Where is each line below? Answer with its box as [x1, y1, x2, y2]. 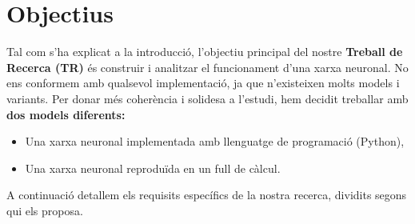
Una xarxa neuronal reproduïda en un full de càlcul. [25, 159, 281, 176]
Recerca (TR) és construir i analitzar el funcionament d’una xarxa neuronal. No [6, 58, 409, 75]
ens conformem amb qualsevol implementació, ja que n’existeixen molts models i [6, 74, 400, 91]
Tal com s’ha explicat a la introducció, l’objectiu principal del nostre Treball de [6, 43, 403, 60]
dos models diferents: [6, 106, 126, 122]
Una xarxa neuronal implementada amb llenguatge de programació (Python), [25, 133, 405, 150]
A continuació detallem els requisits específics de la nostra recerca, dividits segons [6, 186, 407, 203]
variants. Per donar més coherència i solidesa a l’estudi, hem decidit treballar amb [6, 90, 409, 106]
